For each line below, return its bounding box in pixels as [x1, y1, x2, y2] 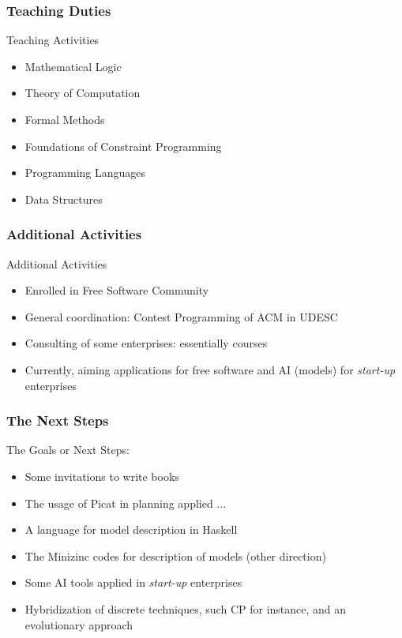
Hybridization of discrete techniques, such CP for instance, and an [24, 600, 347, 617]
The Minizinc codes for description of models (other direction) [24, 547, 326, 564]
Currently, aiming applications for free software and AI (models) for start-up [24, 361, 396, 377]
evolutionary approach [24, 616, 133, 632]
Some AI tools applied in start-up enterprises [24, 574, 242, 591]
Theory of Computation [24, 84, 141, 101]
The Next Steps [6, 411, 109, 430]
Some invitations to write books [24, 467, 179, 484]
